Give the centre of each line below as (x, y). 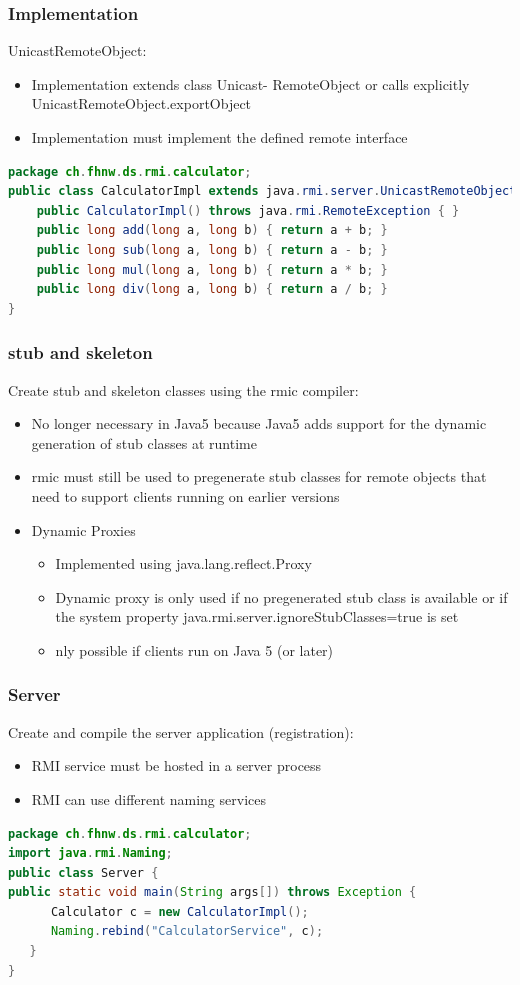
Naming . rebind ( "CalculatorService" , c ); (187, 931)
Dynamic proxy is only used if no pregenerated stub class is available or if (281, 596)
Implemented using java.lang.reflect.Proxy (183, 563)
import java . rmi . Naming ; (90, 853)
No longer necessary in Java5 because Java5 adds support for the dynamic (259, 423)
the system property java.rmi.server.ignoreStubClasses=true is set (257, 616)
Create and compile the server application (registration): (181, 731)
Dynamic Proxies (83, 529)
